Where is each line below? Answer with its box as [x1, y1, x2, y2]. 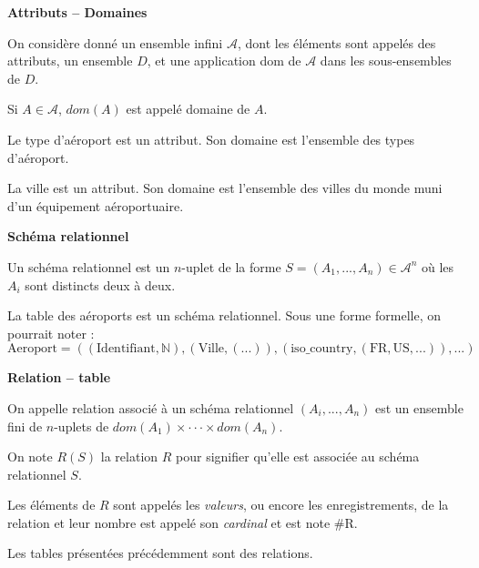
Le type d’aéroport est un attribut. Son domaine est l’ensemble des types [7, 129, 415, 148]
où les [422, 257, 454, 276]
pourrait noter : [7, 323, 95, 342]
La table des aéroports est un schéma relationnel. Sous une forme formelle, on [7, 306, 441, 325]
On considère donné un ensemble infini [7, 33, 223, 52]
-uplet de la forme [181, 257, 281, 276]
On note [7, 447, 53, 466]
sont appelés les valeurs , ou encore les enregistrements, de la [113, 495, 449, 514]
